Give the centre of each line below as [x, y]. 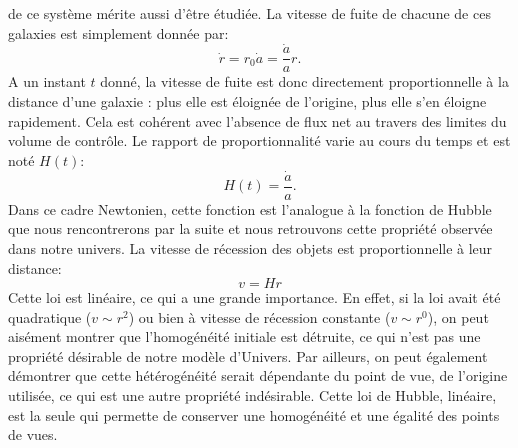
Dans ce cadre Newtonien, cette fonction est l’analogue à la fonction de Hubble [250, 208]
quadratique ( [50, 316]
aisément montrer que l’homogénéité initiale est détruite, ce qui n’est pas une [244, 336]
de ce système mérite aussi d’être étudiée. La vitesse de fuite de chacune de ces [249, 13]
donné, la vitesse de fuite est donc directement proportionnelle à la [304, 81]
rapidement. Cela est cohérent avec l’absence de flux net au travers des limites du [257, 120]
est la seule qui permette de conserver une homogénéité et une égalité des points [254, 414]
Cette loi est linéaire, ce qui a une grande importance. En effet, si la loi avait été [254, 297]
